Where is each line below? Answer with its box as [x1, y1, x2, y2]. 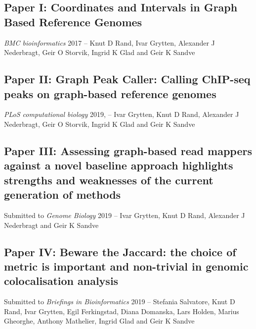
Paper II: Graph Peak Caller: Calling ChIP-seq [4, 71, 251, 87]
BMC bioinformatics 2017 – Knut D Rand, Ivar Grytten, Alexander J [4, 37, 215, 48]
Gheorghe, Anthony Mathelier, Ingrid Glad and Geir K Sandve [4, 316, 195, 326]
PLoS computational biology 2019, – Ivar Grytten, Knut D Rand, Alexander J [4, 109, 239, 119]
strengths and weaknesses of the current [4, 172, 213, 187]
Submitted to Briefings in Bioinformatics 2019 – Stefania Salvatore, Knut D [4, 296, 235, 307]
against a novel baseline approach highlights [4, 158, 233, 173]
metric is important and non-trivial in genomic [4, 258, 249, 274]
